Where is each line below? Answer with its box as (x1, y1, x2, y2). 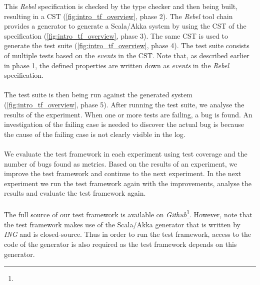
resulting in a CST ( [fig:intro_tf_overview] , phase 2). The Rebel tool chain (4, 11, 233, 21)
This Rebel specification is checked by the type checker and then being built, (4, 1, 238, 11)
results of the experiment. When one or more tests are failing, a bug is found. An (4, 109, 252, 119)
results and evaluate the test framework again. (4, 188, 146, 198)
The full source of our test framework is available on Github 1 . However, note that (4, 208, 252, 220)
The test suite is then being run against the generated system (4, 89, 192, 100)
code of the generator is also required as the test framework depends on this (4, 238, 237, 249)
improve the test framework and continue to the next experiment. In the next (4, 168, 241, 179)
